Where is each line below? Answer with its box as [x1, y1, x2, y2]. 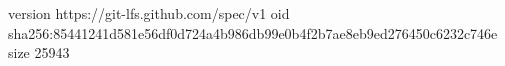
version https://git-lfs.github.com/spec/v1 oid [8, 3, 290, 23]
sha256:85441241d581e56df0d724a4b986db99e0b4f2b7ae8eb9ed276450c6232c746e [8, 22, 498, 43]
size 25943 [8, 42, 70, 63]
